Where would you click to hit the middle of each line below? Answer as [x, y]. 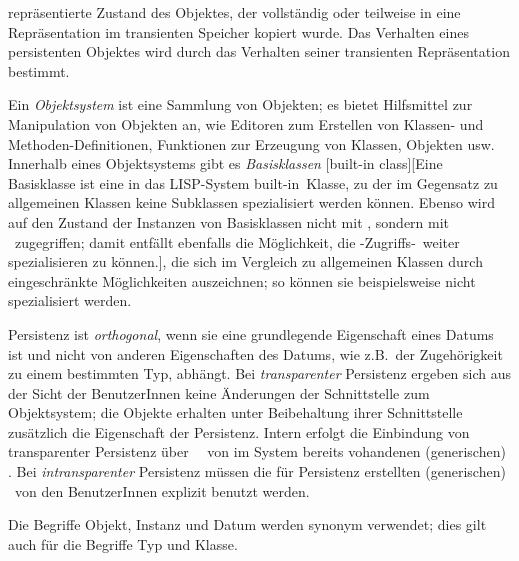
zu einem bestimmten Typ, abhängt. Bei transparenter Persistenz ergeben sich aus [260, 373]
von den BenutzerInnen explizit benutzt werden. [162, 490]
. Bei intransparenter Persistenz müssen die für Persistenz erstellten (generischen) [257, 471]
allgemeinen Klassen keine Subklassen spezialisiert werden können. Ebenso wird [251, 202]
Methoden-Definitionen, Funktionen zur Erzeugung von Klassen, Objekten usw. [251, 143]
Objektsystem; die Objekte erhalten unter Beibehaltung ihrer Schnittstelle [235, 412]
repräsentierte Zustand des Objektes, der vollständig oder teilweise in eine [234, 12]
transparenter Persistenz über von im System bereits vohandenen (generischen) [257, 451]
